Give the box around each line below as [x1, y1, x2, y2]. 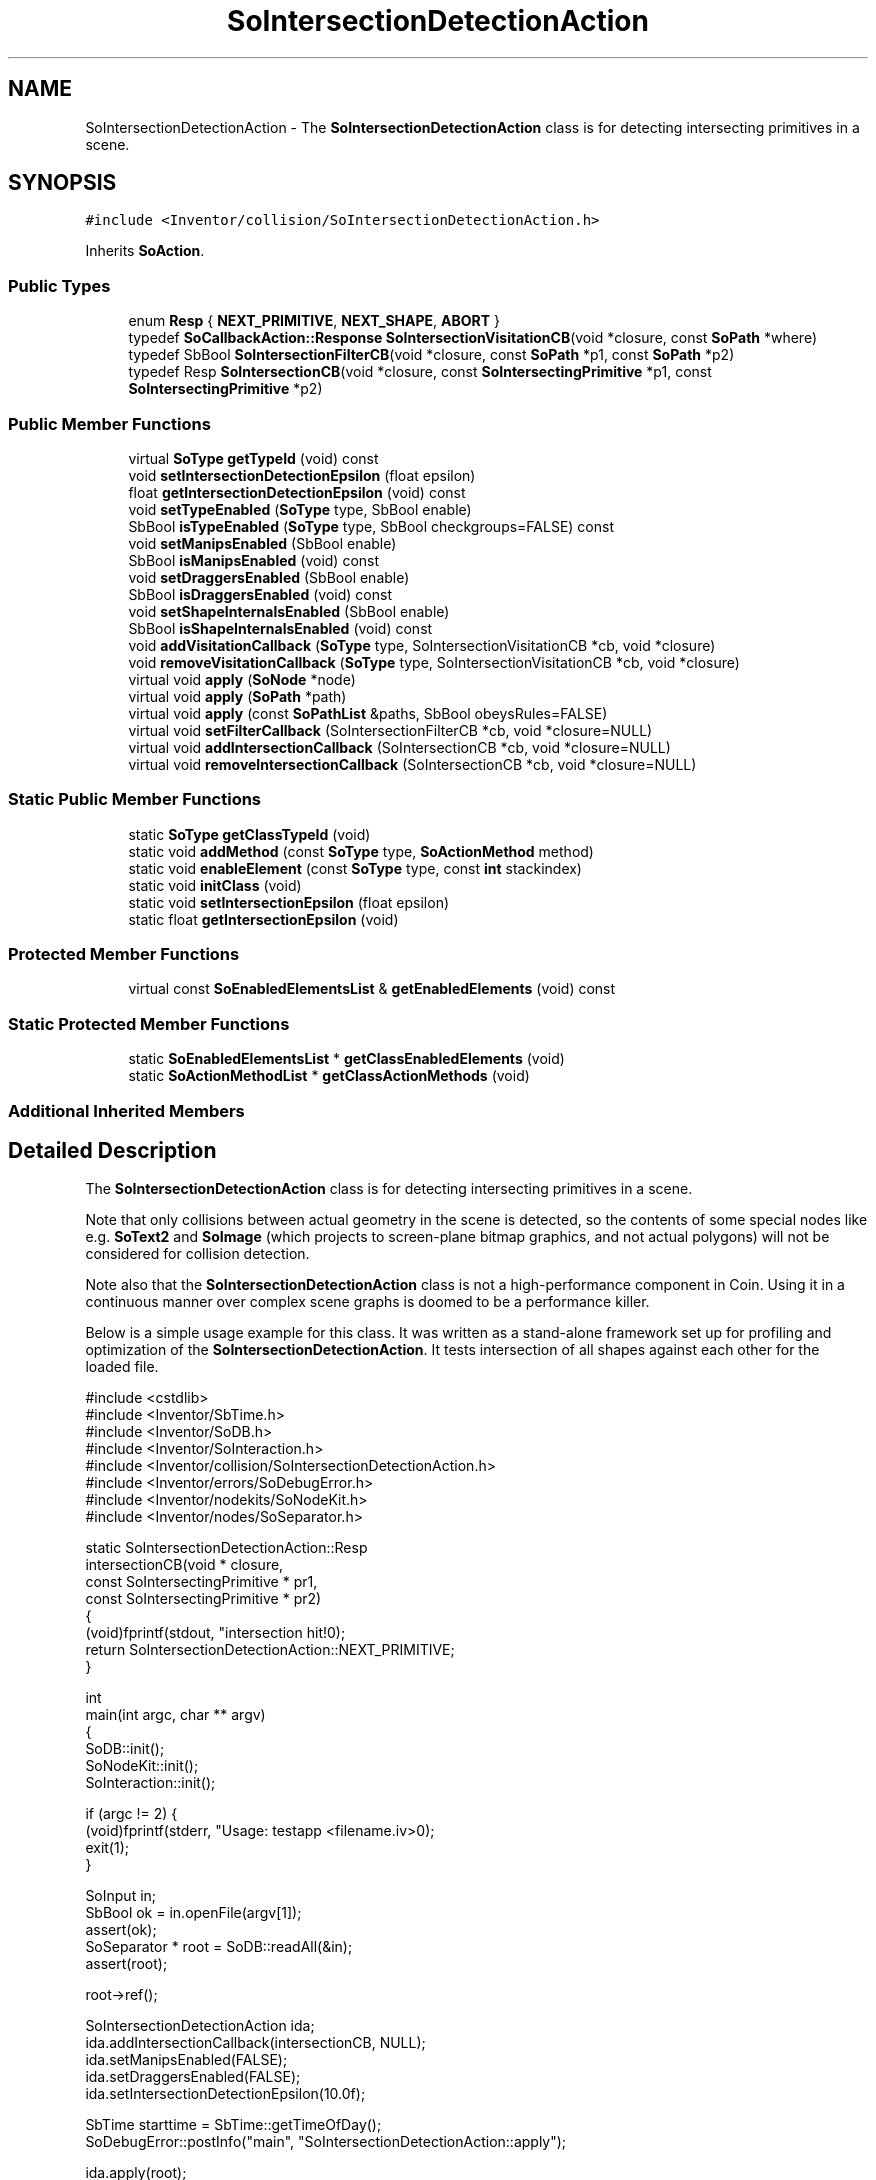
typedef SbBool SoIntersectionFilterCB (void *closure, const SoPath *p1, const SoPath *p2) [128, 346, 735, 364]
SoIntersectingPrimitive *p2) [128, 380, 323, 398]
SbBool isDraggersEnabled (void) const [128, 585, 393, 603]
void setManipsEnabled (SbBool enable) [128, 534, 397, 552]
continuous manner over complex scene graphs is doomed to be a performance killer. [85, 1293, 650, 1311]
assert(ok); [85, 1921, 157, 1939]
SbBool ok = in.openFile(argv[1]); [85, 1904, 302, 1922]
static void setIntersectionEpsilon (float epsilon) [128, 893, 450, 911]
